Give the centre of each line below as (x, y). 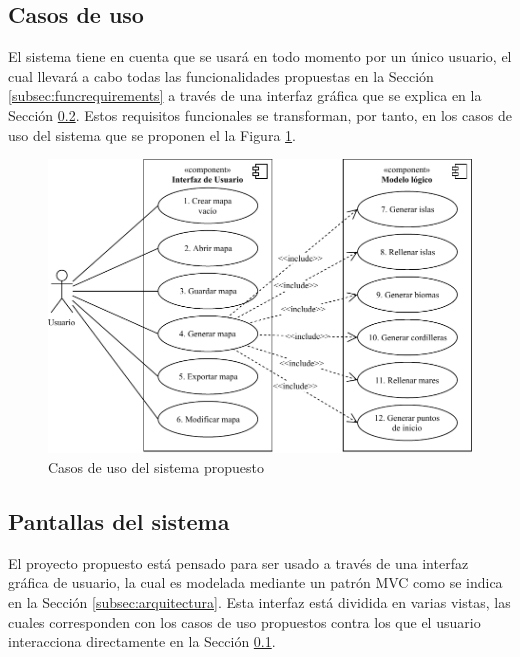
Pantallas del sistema (119, 520)
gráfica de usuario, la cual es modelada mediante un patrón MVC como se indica (255, 582)
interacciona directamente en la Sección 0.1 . (142, 641)
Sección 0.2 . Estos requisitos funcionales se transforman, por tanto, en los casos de (260, 114)
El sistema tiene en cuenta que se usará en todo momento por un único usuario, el (260, 56)
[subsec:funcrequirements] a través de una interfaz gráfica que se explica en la (245, 95)
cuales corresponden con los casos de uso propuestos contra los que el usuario (244, 621)
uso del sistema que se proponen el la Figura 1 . (152, 134)
